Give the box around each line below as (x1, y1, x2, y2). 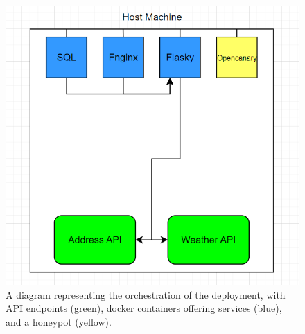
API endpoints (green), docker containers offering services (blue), (6, 301, 282, 315)
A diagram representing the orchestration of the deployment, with (6, 287, 286, 301)
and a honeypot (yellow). (6, 315, 112, 329)
